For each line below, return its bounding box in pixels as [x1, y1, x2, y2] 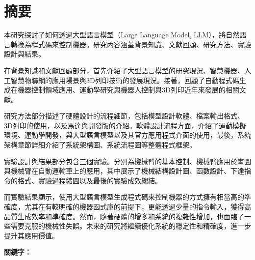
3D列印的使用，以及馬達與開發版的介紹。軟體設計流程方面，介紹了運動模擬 [4, 120, 246, 130]
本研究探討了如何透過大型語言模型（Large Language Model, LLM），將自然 [4, 29, 240, 40]
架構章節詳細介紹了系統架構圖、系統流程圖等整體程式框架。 [4, 140, 196, 150]
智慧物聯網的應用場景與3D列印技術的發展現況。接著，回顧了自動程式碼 [10, 75, 239, 85]
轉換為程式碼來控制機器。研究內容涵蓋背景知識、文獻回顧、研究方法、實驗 [10, 39, 251, 49]
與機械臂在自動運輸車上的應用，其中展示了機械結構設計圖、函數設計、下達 [4, 166, 244, 176]
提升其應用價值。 [4, 230, 59, 240]
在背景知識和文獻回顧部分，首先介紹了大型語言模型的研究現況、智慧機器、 [4, 65, 244, 75]
